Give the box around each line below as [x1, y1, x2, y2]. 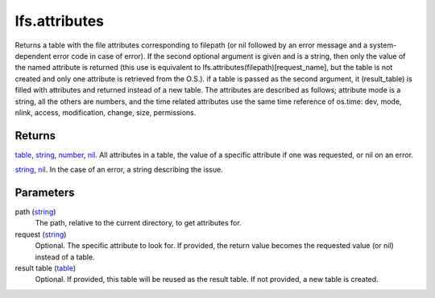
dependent [14, 51, 52, 60]
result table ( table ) [14, 263, 77, 273]
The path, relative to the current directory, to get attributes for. [35, 218, 242, 228]
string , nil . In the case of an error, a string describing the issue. [14, 165, 223, 175]
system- [369, 40, 397, 50]
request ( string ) [14, 230, 67, 239]
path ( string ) [14, 207, 56, 217]
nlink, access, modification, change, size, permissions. [14, 107, 197, 117]
